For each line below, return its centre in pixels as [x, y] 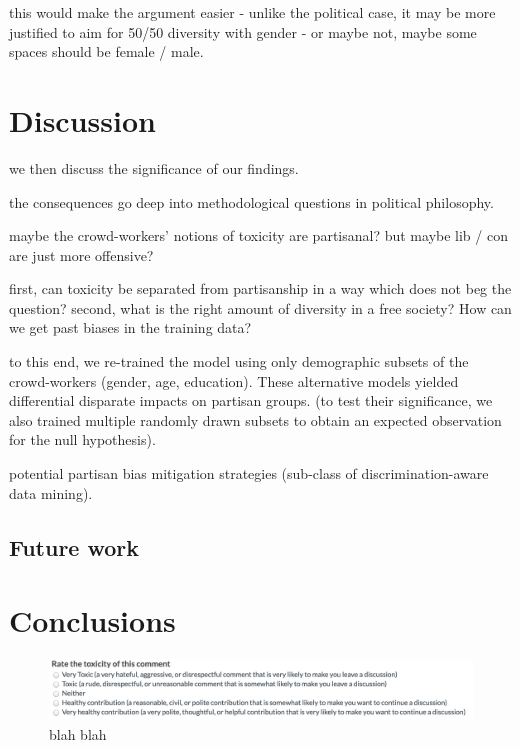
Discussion [82, 119]
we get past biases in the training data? [130, 327]
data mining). [51, 492]
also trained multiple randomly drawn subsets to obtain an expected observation [255, 419]
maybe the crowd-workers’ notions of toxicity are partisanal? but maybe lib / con [258, 235]
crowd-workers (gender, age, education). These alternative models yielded [234, 380]
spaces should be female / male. [106, 51]
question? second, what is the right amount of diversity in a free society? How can [260, 307]
